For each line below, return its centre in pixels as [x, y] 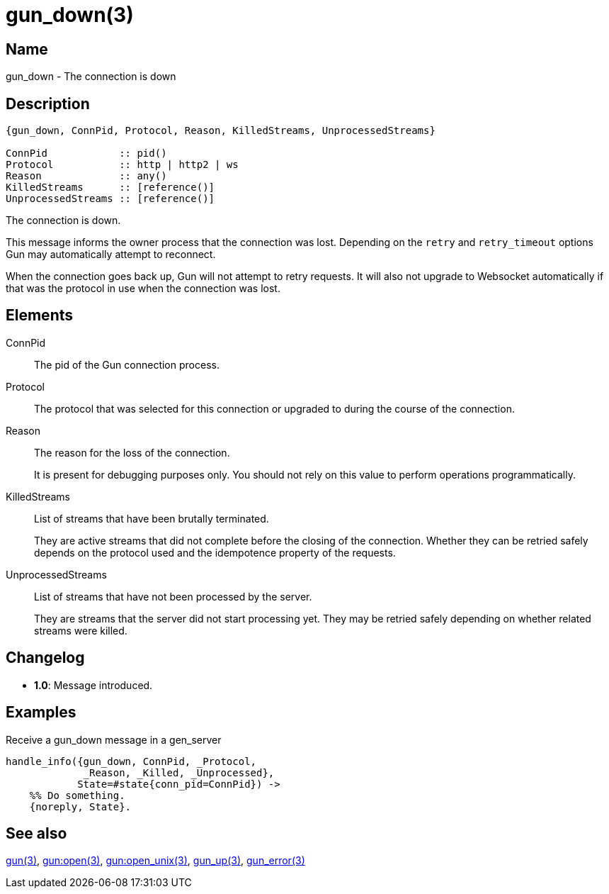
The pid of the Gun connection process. [127, 364]
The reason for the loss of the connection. [132, 452]
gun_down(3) [70, 15]
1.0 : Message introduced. [93, 685]
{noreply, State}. [80, 806]
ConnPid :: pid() [86, 153]
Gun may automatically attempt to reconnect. [111, 255]
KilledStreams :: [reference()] [110, 188]
